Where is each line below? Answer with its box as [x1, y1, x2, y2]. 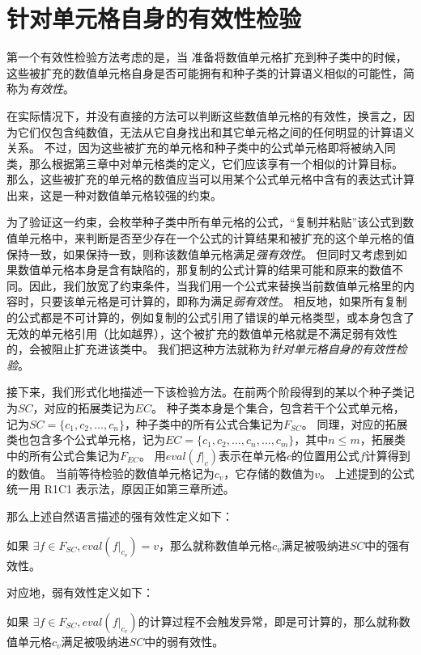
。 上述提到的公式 [320, 464, 415, 481]
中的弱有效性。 [144, 632, 224, 649]
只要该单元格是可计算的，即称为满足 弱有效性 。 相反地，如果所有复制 [40, 293, 407, 310]
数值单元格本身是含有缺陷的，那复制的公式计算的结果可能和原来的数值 [17, 261, 392, 278]
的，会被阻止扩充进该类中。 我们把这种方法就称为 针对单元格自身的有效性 [6, 340, 396, 357]
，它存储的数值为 [223, 464, 315, 481]
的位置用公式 [291, 446, 359, 463]
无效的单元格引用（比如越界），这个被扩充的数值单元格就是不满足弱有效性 [6, 324, 398, 341]
